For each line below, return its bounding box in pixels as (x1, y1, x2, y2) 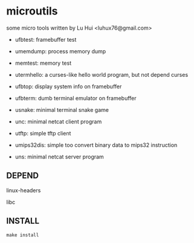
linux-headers (6, 186, 41, 194)
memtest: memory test (15, 59, 71, 66)
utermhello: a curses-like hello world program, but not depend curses (15, 71, 189, 78)
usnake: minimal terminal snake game (15, 106, 109, 113)
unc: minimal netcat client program (15, 118, 102, 125)
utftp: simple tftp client (15, 129, 71, 137)
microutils (6, 4, 59, 18)
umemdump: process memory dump (15, 47, 106, 55)
